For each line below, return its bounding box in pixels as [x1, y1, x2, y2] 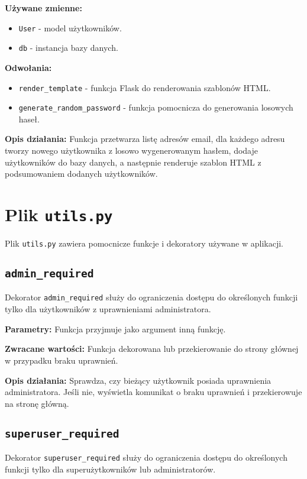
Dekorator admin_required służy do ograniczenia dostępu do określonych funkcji [5, 291, 298, 303]
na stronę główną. [5, 397, 69, 409]
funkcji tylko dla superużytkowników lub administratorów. [5, 462, 216, 475]
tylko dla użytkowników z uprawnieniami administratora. [5, 303, 211, 315]
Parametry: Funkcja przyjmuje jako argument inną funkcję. [5, 322, 226, 335]
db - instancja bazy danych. [18, 41, 118, 54]
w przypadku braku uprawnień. [5, 354, 118, 366]
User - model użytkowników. [18, 21, 122, 34]
